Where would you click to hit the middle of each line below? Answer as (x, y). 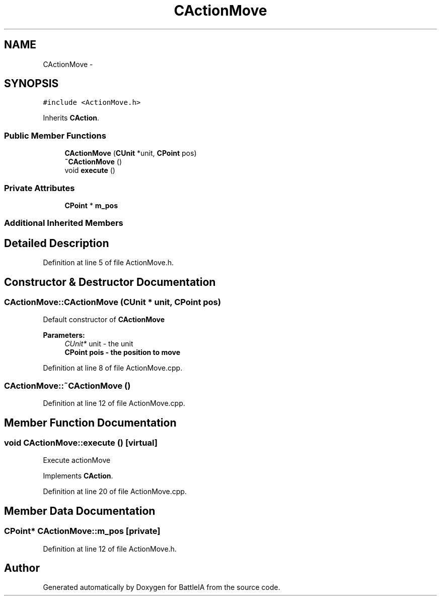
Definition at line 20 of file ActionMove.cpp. (115, 492)
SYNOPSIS (31, 84)
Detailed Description (57, 243)
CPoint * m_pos (91, 205)
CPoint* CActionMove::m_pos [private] (82, 531)
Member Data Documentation (80, 511)
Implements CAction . (78, 476)
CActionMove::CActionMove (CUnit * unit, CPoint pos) (113, 302)
